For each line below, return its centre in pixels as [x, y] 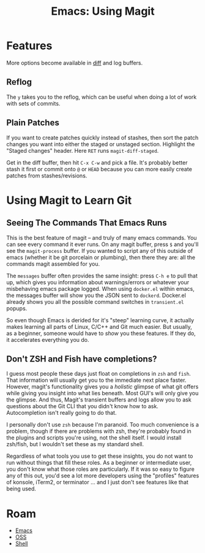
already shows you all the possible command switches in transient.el [95, 301]
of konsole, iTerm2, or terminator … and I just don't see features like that [97, 482]
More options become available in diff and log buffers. [75, 63]
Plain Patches [33, 123]
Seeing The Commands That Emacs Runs [87, 223]
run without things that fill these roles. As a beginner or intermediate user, [99, 463]
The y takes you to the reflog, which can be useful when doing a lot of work [102, 97]
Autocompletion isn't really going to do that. [61, 413]
